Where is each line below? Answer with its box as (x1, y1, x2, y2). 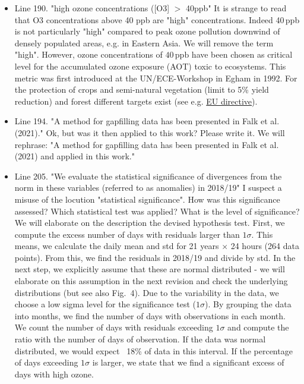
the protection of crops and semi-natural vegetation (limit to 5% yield (14, 83, 269, 96)
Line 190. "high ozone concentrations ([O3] (14, 2, 170, 14)
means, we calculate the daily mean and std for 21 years (14, 240, 219, 252)
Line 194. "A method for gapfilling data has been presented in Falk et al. (14, 115, 280, 127)
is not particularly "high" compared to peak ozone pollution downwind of (14, 25, 280, 37)
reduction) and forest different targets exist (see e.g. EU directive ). (14, 95, 258, 107)
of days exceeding (14, 356, 78, 369)
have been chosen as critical (191, 48, 293, 61)
